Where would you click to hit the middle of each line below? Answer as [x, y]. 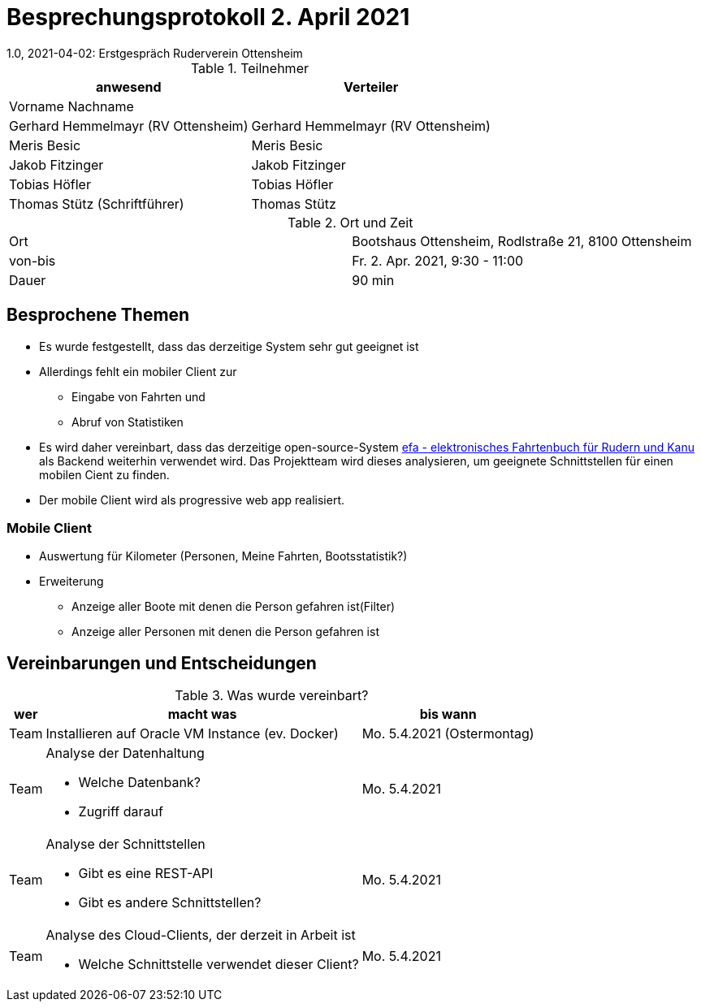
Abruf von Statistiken [128, 422]
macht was [202, 714]
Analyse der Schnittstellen [125, 844]
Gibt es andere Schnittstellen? [170, 903]
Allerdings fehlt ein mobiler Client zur [138, 371]
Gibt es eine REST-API [146, 874]
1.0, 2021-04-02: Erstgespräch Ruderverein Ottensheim [155, 53]
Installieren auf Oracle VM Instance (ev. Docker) [192, 734]
